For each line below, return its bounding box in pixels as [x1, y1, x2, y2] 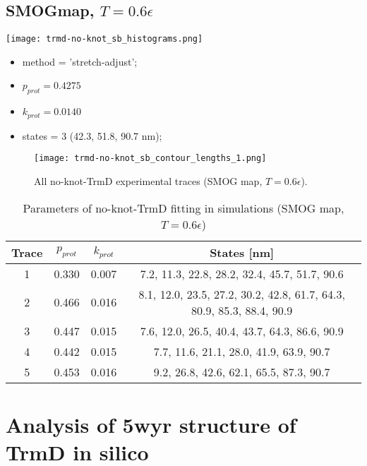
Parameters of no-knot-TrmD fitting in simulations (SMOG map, [23, 199, 344, 216]
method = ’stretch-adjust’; [22, 54, 138, 68]
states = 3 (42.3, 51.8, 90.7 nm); [22, 128, 162, 143]
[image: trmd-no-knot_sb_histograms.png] [6, 34, 203, 44]
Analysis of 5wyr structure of [6, 410, 296, 438]
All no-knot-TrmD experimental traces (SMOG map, [34, 173, 263, 188]
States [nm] [210, 244, 275, 261]
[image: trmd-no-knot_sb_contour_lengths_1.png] [34, 153, 267, 164]
